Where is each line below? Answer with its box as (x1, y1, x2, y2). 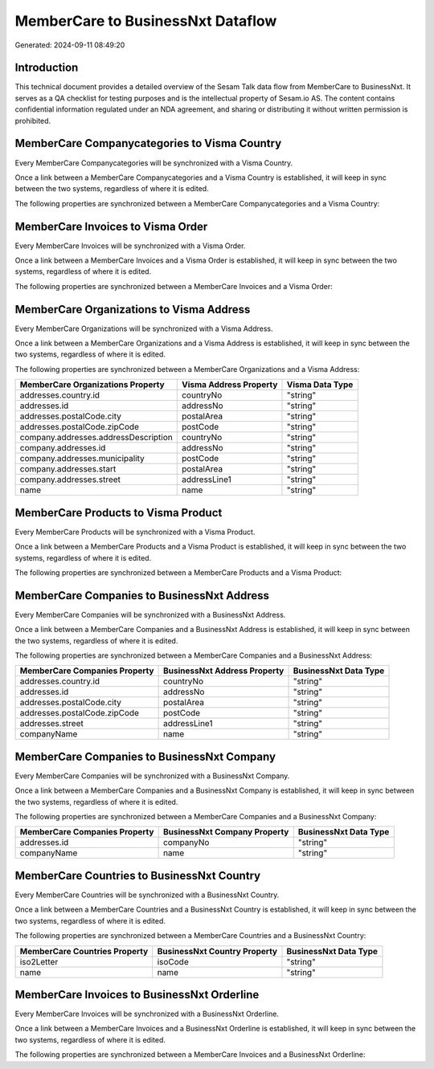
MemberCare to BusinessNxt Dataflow (14, 12, 277, 30)
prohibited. (14, 116, 51, 125)
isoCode (157, 956, 189, 967)
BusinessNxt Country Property (157, 945, 277, 957)
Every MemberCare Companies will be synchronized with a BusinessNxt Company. (14, 771, 290, 781)
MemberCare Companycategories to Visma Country (14, 137, 282, 150)
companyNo (162, 837, 210, 848)
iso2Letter (19, 956, 59, 967)
